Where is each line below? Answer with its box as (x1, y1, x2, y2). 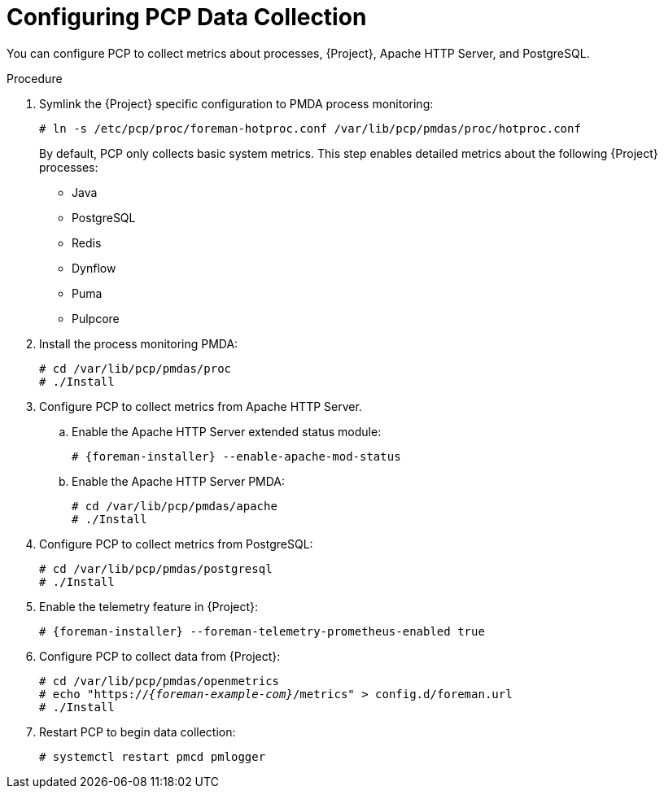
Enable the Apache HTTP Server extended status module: (72, 424, 382, 439)
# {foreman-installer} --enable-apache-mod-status (72, 449, 401, 463)
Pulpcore (72, 311, 120, 325)
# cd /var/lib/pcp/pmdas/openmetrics (39, 674, 280, 688)
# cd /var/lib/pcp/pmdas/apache (72, 499, 277, 513)
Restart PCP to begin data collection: (39, 724, 236, 739)
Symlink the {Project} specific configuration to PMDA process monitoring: (39, 96, 434, 111)
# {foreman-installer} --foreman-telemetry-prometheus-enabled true (39, 624, 485, 638)
